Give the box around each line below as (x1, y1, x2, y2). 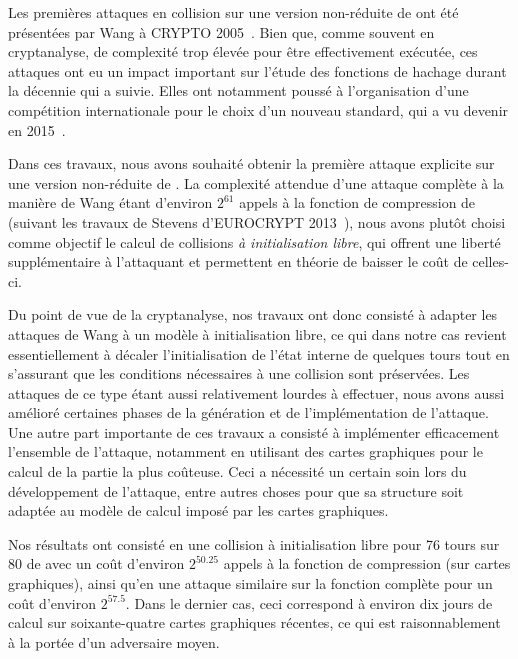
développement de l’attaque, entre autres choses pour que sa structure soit (8, 480, 464, 501)
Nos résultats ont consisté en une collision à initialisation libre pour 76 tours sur (8, 533, 500, 554)
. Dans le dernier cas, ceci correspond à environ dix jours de (125, 592, 493, 613)
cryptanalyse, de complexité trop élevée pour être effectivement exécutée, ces (8, 41, 478, 62)
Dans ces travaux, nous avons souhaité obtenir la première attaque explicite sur (8, 153, 495, 174)
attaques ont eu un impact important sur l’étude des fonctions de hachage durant (8, 60, 507, 81)
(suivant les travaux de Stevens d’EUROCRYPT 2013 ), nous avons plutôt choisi (8, 211, 506, 232)
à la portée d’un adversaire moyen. (8, 631, 220, 652)
